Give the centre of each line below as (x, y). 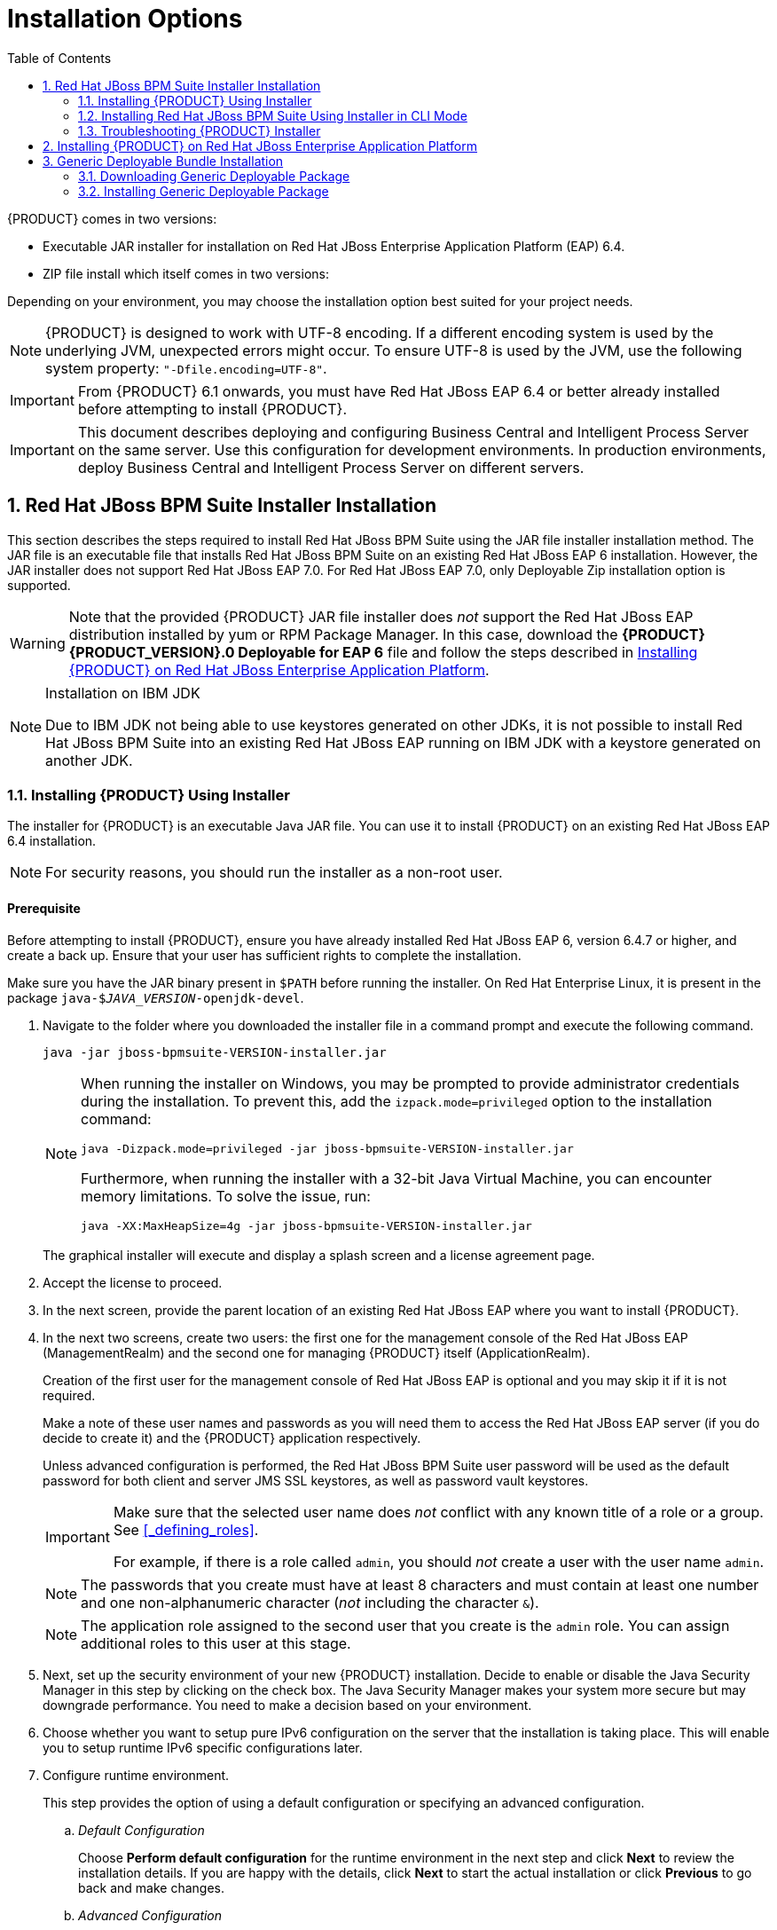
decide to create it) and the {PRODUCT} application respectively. (232, 1438)
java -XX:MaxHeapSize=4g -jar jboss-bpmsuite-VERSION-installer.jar (306, 1225)
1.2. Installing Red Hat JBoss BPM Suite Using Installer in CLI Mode (273, 115)
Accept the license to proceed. (133, 1282)
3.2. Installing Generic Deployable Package (204, 191)
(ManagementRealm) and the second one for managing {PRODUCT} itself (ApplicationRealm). (317, 1352)
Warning (38, 643)
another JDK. (89, 760)
